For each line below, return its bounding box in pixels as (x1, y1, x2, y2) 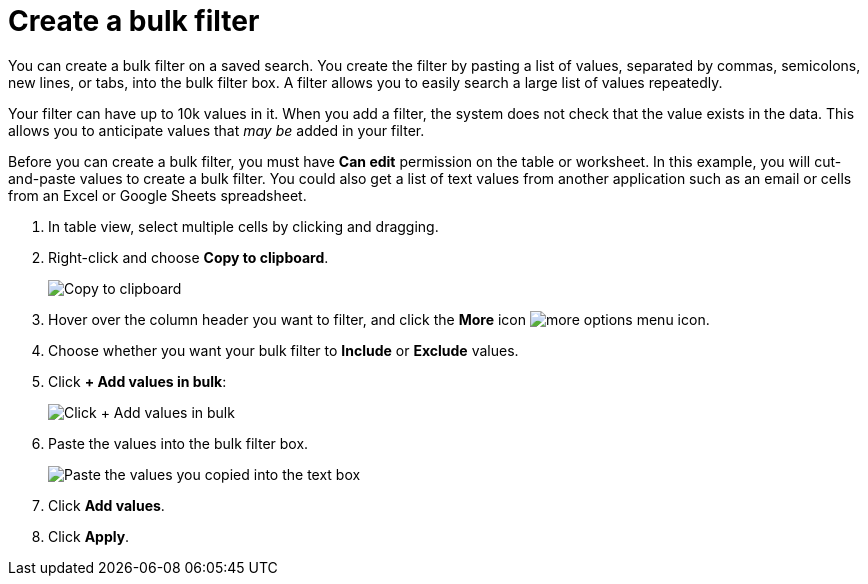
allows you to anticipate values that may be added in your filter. (8, 121, 425, 139)
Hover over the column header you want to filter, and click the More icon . (48, 310, 710, 328)
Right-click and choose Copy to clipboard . (48, 248, 329, 266)
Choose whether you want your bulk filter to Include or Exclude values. (48, 341, 519, 359)
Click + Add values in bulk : (48, 372, 227, 390)
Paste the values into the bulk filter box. (48, 434, 309, 452)
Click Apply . (48, 527, 130, 545)
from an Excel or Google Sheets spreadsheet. (8, 186, 307, 204)
